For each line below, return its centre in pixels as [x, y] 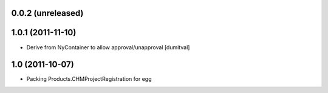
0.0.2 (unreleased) [47, 13]
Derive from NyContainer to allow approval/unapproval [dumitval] [108, 47]
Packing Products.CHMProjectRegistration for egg [89, 79]
